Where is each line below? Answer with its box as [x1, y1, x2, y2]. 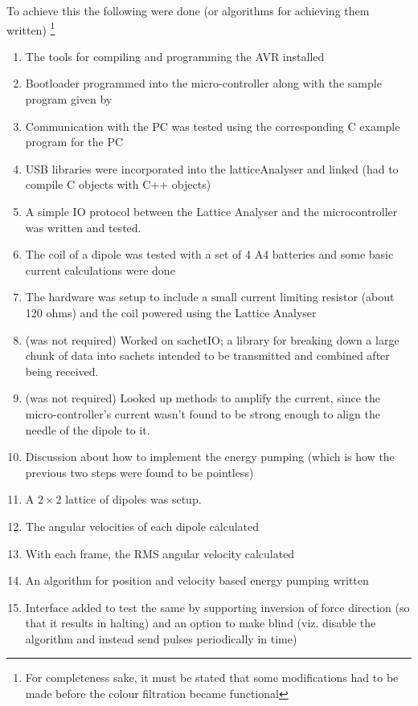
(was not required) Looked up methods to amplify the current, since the [25, 390, 380, 406]
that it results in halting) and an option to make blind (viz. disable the [25, 614, 376, 631]
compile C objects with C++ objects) [25, 176, 211, 193]
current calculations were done [25, 261, 175, 278]
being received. [25, 362, 99, 379]
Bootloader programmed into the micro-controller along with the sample [25, 75, 382, 92]
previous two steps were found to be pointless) [25, 463, 254, 480]
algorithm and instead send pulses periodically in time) [25, 630, 297, 647]
